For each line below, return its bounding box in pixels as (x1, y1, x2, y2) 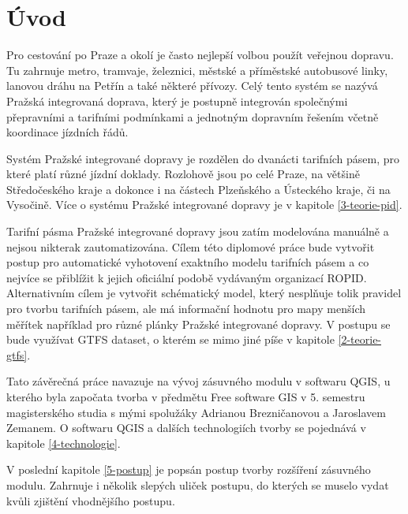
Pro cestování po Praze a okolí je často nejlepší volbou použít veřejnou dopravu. (6, 47, 394, 63)
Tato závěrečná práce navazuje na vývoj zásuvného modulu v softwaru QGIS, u (6, 373, 391, 389)
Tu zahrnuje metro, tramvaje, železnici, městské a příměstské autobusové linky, (6, 61, 388, 78)
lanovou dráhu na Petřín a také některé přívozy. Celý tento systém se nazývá (6, 77, 378, 94)
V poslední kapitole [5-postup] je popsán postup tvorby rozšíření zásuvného (6, 461, 371, 478)
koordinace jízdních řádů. (6, 124, 129, 140)
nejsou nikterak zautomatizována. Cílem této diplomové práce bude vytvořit (6, 238, 375, 255)
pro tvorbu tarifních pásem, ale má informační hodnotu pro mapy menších (6, 300, 365, 317)
